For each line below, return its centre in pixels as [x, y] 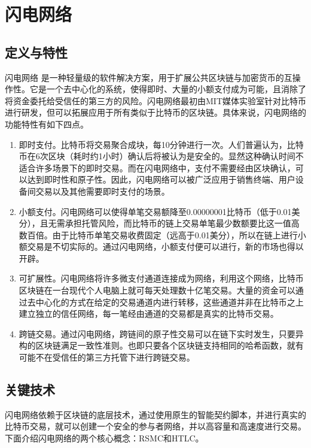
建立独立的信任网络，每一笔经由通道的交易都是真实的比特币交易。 [149, 314]
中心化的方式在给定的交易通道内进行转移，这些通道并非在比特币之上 [170, 302]
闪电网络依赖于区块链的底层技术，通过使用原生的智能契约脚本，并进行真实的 [155, 414]
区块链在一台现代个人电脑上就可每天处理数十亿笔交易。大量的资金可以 [157, 290]
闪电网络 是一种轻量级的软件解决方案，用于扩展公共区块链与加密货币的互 [149, 77]
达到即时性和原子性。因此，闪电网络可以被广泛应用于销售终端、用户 [161, 179]
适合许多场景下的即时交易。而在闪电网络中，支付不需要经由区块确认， [157, 167]
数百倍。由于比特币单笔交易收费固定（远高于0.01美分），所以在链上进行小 [162, 234]
